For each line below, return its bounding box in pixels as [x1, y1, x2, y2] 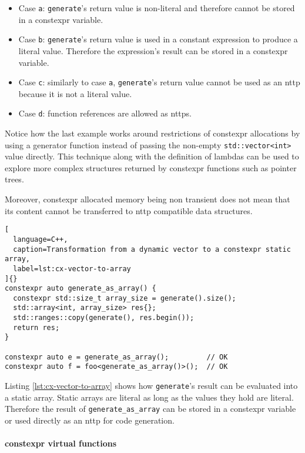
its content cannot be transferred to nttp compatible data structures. [5, 204, 253, 216]
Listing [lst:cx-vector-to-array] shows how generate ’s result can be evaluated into [5, 379, 298, 392]
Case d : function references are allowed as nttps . [18, 107, 192, 119]
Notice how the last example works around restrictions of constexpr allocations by [5, 127, 300, 139]
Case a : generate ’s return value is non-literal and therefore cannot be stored [18, 2, 295, 14]
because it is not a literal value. [18, 87, 132, 99]
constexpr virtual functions [5, 437, 117, 449]
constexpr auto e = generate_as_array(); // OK [5, 352, 228, 361]
